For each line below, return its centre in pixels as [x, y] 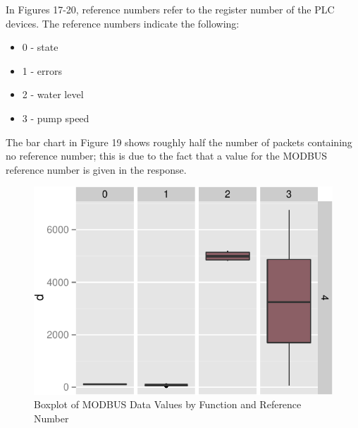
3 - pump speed [56, 118]
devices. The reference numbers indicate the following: [123, 23]
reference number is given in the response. [96, 169]
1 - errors [42, 70]
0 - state [40, 47]
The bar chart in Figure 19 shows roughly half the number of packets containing [179, 142]
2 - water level [53, 94]
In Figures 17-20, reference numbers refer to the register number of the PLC [170, 9]
